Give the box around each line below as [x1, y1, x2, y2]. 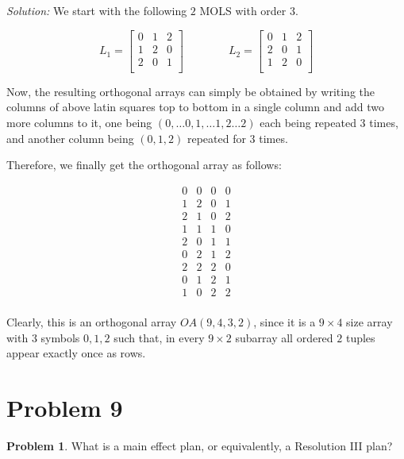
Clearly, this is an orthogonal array [6, 314, 177, 330]
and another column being [6, 129, 134, 146]
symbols [40, 329, 80, 345]
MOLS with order [199, 2, 287, 18]
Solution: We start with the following [6, 2, 187, 18]
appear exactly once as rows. [6, 345, 146, 361]
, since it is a [253, 314, 316, 330]
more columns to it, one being [6, 114, 152, 130]
